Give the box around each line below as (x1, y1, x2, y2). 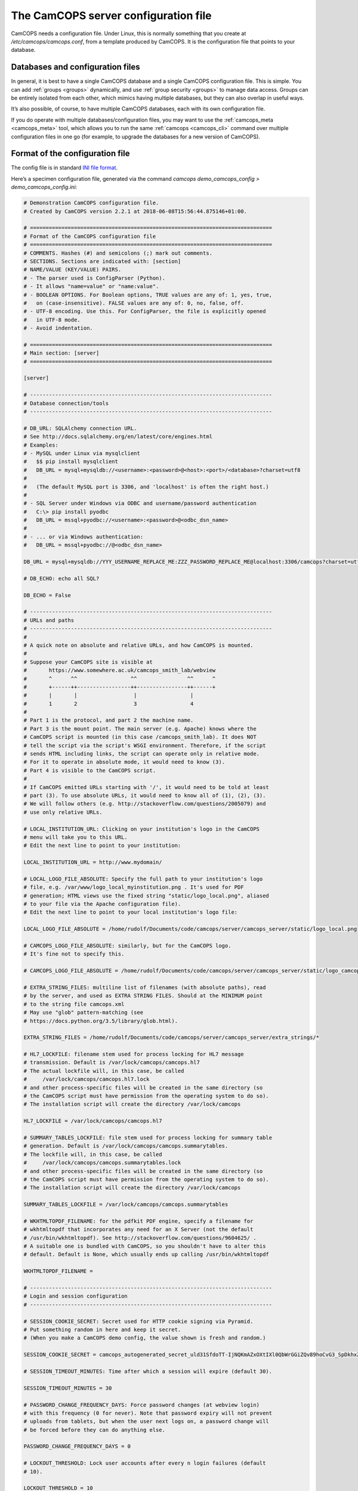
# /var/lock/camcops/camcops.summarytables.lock (23, 1159, 181, 1166)
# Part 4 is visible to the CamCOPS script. (23, 767, 156, 774)
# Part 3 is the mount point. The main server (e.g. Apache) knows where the (23, 725, 257, 732)
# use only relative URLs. (23, 809, 103, 815)
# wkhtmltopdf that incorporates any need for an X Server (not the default (23, 1226, 254, 1233)
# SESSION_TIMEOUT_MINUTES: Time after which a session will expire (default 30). (23, 1368, 273, 1375)
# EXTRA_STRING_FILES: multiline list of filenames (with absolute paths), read (23, 984, 266, 991)
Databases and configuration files (11, 62, 140, 72)
